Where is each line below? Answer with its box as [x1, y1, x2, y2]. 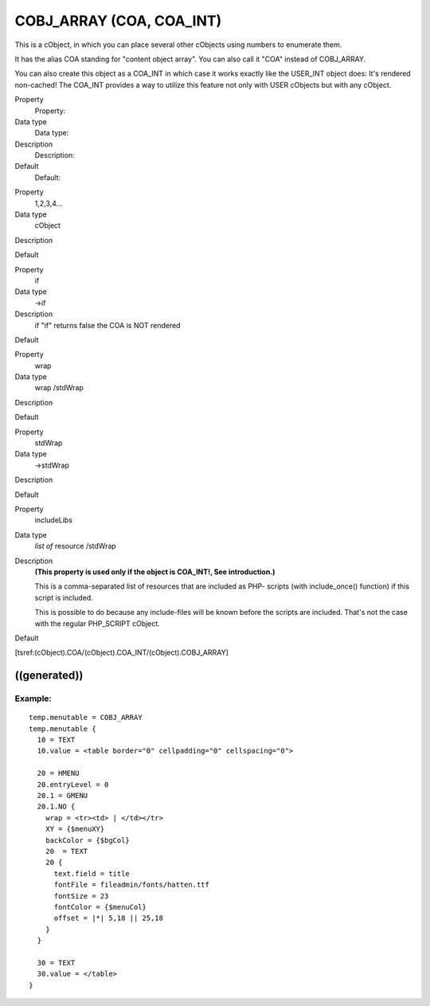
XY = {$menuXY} [45, 824, 105, 834]
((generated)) [14, 669, 84, 683]
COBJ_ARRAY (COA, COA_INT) [14, 12, 222, 29]
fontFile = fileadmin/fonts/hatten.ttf [53, 880, 210, 890]
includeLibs [34, 515, 73, 525]
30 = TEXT [37, 958, 76, 967]
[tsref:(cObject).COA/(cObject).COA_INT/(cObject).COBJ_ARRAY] [14, 648, 229, 657]
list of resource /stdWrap [34, 542, 117, 551]
